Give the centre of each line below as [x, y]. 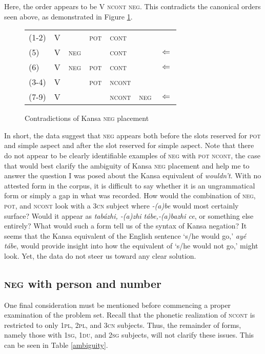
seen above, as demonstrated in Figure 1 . [68, 16]
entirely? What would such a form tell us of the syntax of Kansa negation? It [126, 226]
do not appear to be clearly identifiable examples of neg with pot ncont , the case [132, 155]
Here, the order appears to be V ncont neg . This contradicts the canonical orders [132, 6]
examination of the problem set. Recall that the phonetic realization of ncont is [130, 315]
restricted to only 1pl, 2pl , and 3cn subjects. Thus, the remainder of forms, [123, 325]
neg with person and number [83, 283]
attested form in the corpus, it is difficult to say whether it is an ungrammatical [130, 185]
